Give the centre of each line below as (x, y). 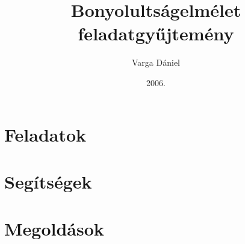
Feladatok (45, 134)
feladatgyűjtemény (156, 33)
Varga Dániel (156, 62)
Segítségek (48, 181)
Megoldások (54, 229)
